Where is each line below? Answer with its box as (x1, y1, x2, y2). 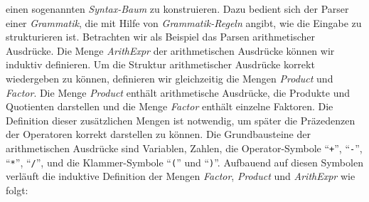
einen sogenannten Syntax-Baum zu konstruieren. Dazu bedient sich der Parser (6, 1, 349, 16)
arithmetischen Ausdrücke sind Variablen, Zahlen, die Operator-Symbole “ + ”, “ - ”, (6, 140, 363, 155)
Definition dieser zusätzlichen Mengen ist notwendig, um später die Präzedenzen (6, 112, 355, 127)
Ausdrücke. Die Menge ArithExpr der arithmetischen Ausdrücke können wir (6, 43, 335, 58)
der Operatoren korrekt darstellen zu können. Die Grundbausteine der (6, 127, 311, 142)
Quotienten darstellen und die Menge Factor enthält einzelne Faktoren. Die (6, 99, 333, 114)
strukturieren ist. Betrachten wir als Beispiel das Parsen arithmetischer (6, 29, 316, 44)
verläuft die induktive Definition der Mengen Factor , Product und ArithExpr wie (6, 169, 355, 184)
